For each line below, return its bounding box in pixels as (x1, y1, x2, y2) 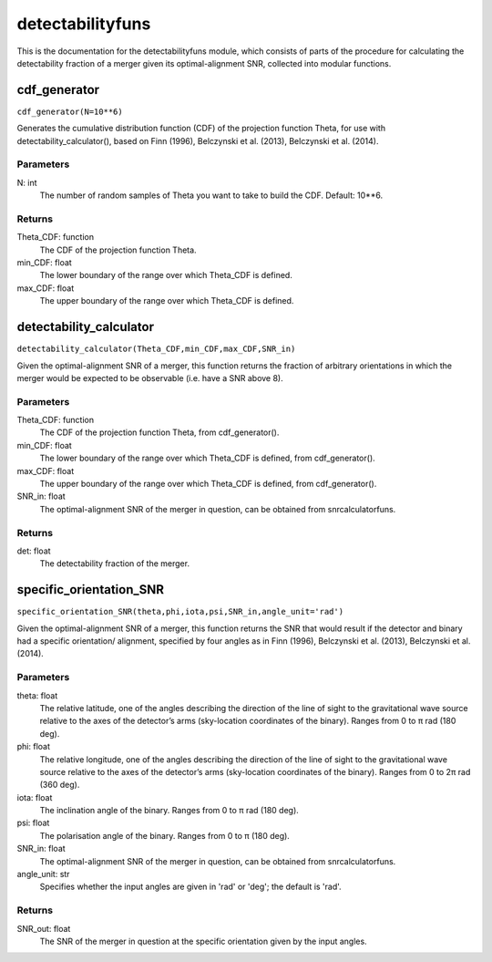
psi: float (16, 817, 50, 829)
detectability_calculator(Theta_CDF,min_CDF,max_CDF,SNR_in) (16, 344, 296, 355)
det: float (16, 545, 51, 556)
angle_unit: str (16, 869, 70, 880)
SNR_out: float (16, 923, 71, 934)
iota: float (16, 791, 53, 802)
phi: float (16, 741, 50, 752)
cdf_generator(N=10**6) (16, 106, 123, 117)
